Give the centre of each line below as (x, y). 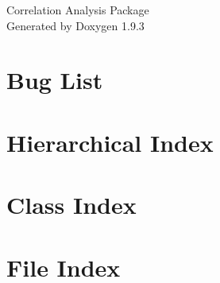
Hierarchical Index (110, 142)
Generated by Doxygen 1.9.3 (75, 25)
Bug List (55, 80)
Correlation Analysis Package (78, 10)
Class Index (71, 205)
